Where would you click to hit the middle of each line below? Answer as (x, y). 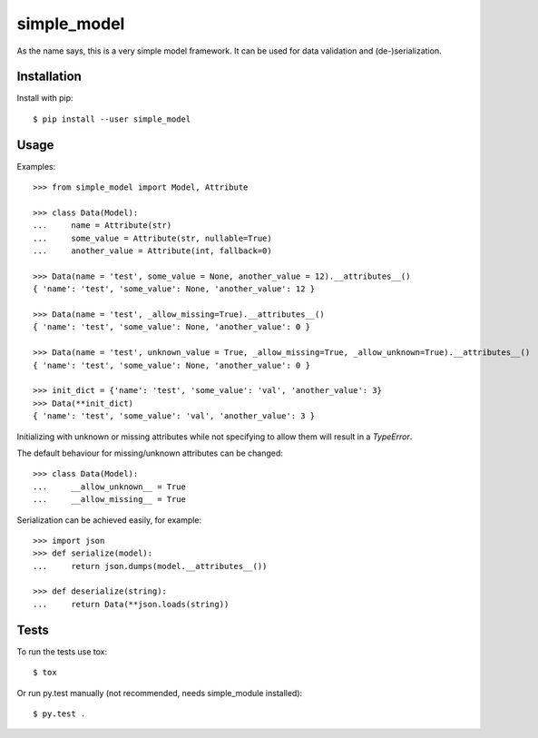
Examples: (36, 166)
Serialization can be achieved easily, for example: (109, 520)
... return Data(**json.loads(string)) (131, 604)
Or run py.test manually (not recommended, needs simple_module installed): (160, 693)
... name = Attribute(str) (103, 226)
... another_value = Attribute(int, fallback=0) (152, 251)
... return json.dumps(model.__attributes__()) (150, 566)
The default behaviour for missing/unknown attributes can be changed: (150, 453)
